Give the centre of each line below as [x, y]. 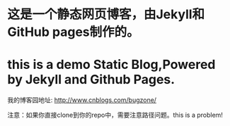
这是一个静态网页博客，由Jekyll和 [106, 14]
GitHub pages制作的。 [73, 32]
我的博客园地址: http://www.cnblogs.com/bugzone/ [82, 100]
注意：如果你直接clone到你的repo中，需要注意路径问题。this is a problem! [115, 115]
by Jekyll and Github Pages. [91, 80]
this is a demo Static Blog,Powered [111, 65]
